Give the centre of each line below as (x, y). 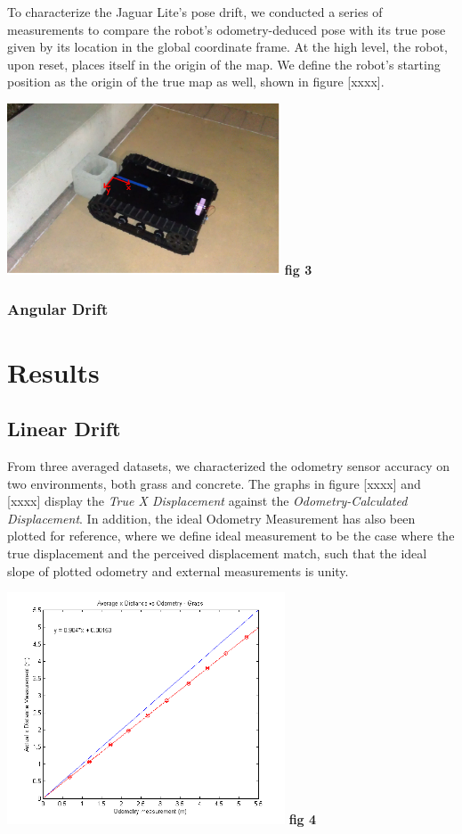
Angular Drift (58, 309)
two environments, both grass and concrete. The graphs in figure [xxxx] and (214, 483)
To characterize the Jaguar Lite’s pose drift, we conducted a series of (195, 12)
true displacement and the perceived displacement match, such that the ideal (217, 553)
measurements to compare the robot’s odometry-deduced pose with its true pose (227, 29)
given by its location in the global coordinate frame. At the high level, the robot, (227, 47)
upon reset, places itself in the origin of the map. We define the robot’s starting (224, 64)
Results (53, 372)
